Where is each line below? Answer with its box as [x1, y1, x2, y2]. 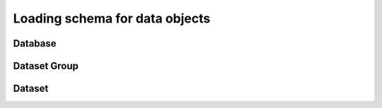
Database [13, 37, 57, 49]
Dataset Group [13, 60, 79, 72]
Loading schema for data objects [13, 11, 211, 26]
